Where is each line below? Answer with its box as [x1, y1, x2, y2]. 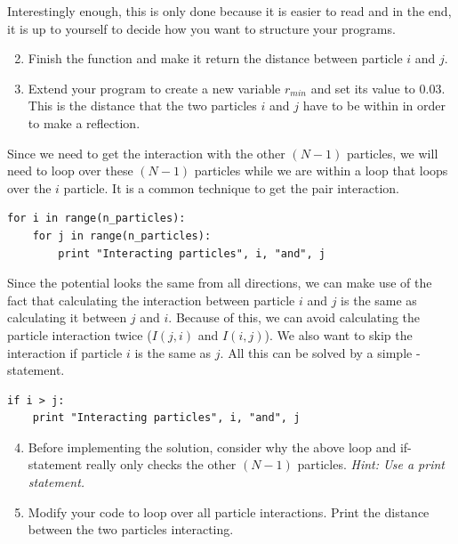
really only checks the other [85, 455, 237, 474]
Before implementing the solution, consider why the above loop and [28, 437, 397, 456]
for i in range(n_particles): [7, 212, 186, 225]
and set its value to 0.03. [310, 78, 446, 97]
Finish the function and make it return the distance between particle [28, 49, 403, 68]
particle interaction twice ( [7, 325, 152, 344]
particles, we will [346, 143, 438, 162]
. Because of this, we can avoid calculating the [168, 308, 421, 327]
